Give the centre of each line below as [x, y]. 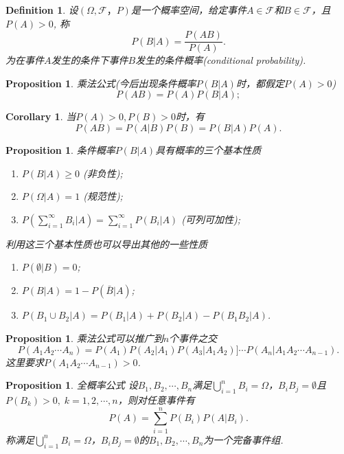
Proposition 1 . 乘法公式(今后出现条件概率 [101, 83]
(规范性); [103, 196]
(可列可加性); [211, 219]
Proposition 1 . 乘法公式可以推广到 [84, 338]
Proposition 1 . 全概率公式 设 [72, 385]
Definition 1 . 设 [42, 10]
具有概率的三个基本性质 [208, 150]
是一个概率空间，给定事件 [188, 10]
